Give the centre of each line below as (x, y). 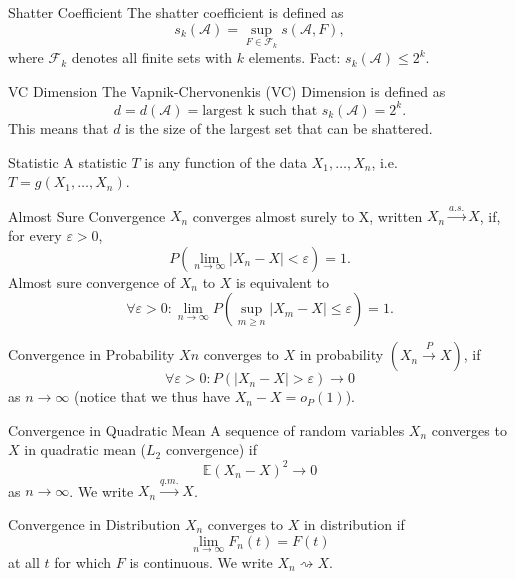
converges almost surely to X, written (307, 215)
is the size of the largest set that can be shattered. (279, 127)
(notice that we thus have (151, 396)
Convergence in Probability (91, 354)
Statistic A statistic (67, 161)
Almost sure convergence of (92, 281)
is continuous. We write (201, 561)
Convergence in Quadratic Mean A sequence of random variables (206, 429)
